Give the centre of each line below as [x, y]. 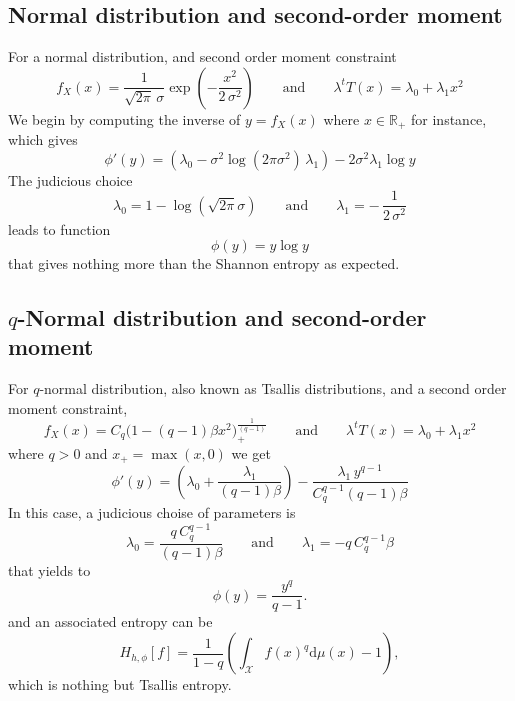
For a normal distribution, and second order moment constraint [202, 56]
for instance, [449, 118]
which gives [43, 139]
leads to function [59, 228]
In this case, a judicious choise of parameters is [152, 512]
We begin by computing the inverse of [124, 118]
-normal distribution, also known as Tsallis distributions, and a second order [273, 388]
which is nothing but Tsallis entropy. [120, 684]
